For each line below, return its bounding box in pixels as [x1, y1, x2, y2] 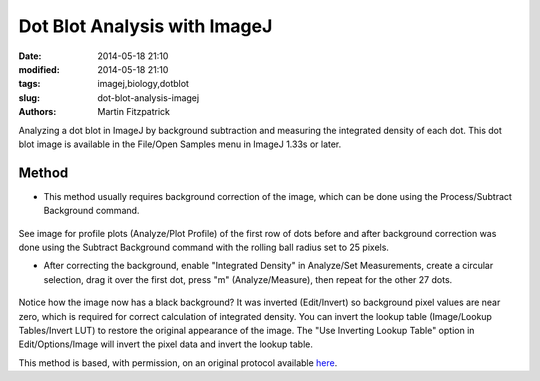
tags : [18, 78, 41, 90]
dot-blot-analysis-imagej [97, 91, 200, 104]
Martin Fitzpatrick [97, 106, 170, 118]
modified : [18, 63, 60, 75]
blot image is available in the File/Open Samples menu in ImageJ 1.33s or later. [18, 138, 342, 150]
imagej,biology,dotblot [97, 78, 190, 90]
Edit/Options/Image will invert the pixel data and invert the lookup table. [18, 338, 314, 350]
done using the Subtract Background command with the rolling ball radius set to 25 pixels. [18, 241, 390, 253]
